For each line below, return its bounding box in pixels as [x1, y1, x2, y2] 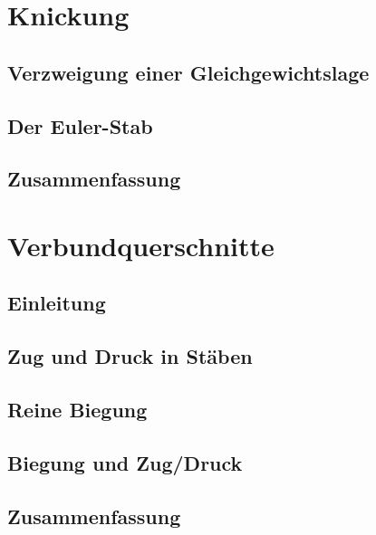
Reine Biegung [7, 396, 148, 424]
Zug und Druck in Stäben [7, 342, 253, 370]
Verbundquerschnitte [7, 226, 275, 263]
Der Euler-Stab [7, 111, 153, 139]
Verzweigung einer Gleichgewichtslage [7, 58, 370, 86]
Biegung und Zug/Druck [7, 448, 243, 476]
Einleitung [7, 289, 106, 317]
